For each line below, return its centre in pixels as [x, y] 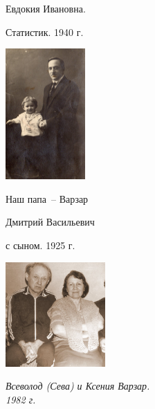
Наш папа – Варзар [47, 198]
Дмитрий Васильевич [50, 222]
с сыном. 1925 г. [40, 245]
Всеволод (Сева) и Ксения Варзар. [78, 386]
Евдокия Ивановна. [46, 8]
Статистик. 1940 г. [45, 31]
